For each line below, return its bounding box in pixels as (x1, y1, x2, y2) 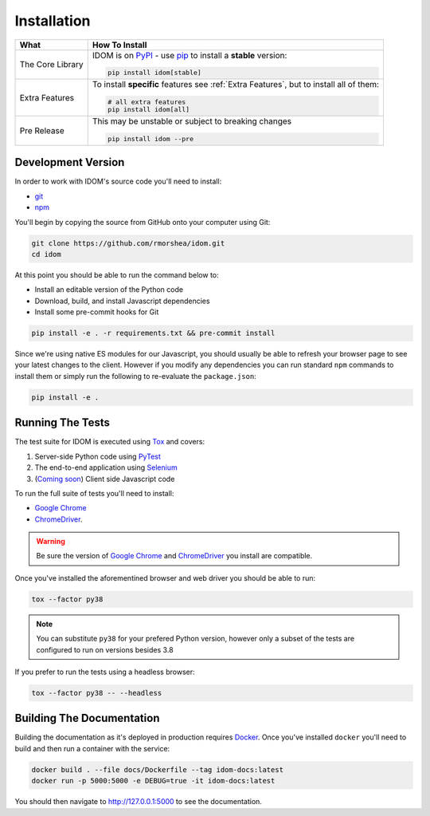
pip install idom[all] (107, 105, 190, 114)
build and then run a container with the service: (14, 743, 170, 753)
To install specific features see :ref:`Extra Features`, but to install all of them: (92, 79, 380, 90)
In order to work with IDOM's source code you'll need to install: (14, 176, 222, 187)
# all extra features (107, 98, 186, 107)
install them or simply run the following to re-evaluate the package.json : (14, 371, 256, 380)
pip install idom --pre (107, 135, 194, 143)
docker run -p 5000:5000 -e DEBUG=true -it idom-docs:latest (31, 776, 276, 786)
